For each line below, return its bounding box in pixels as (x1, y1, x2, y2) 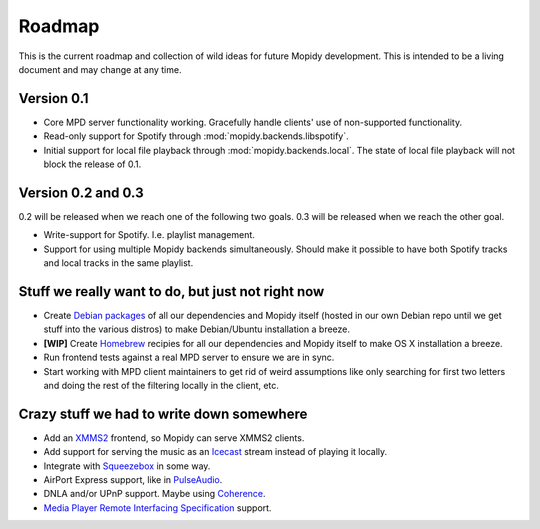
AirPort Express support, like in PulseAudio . (43, 474, 223, 486)
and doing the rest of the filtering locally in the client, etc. (43, 379, 280, 391)
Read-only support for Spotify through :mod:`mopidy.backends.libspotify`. (43, 130, 349, 142)
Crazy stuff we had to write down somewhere (18, 405, 308, 422)
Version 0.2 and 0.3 (18, 184, 144, 201)
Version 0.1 (18, 90, 89, 107)
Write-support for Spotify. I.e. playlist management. (43, 229, 255, 241)
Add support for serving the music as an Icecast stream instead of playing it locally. (43, 446, 388, 458)
